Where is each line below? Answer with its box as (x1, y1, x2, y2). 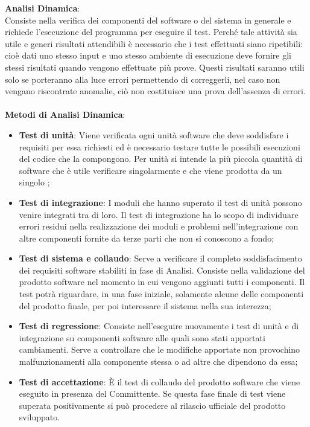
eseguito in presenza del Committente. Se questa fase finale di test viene (19, 387, 286, 400)
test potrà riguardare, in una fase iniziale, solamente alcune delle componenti (19, 287, 304, 300)
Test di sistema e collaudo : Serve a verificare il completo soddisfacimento (19, 252, 302, 265)
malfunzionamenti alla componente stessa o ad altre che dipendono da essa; (19, 355, 298, 368)
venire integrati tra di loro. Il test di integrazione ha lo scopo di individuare (19, 208, 299, 220)
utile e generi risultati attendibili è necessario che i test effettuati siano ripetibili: (5, 37, 303, 50)
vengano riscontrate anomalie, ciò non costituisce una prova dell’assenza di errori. (5, 85, 306, 97)
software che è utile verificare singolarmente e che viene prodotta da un (19, 164, 282, 176)
